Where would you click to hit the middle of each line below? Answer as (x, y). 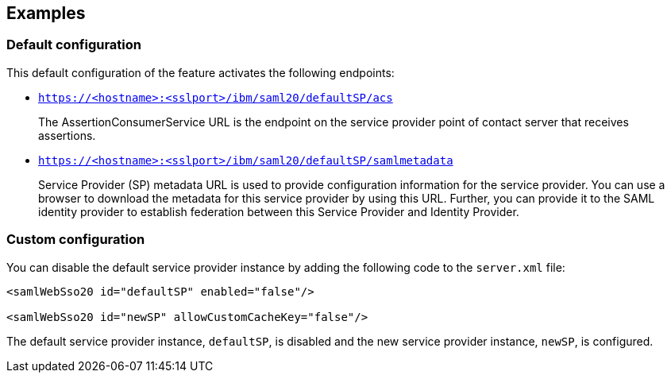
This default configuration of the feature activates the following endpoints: (201, 72)
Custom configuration (76, 240)
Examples (46, 13)
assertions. (67, 135)
